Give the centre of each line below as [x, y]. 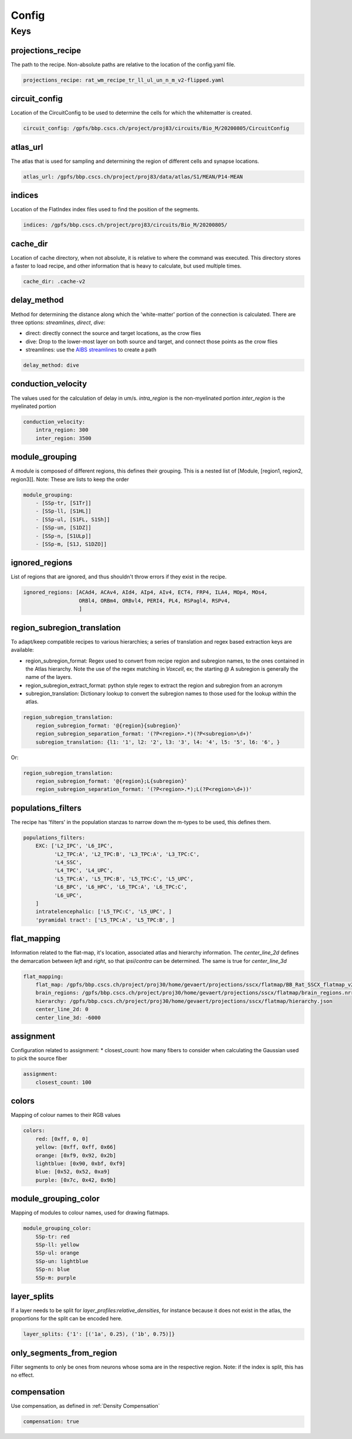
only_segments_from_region [64, 1353]
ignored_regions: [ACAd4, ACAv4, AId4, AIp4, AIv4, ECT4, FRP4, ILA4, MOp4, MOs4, [145, 593]
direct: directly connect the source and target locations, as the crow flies [113, 333]
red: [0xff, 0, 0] [62, 1139]
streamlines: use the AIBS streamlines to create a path [91, 350]
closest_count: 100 [64, 1082]
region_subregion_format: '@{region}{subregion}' [108, 725]
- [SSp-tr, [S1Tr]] [64, 503]
